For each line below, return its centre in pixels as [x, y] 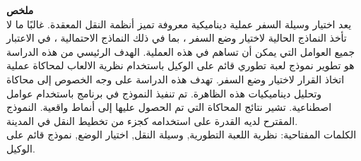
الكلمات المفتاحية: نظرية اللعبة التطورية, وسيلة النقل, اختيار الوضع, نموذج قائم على [182, 135]
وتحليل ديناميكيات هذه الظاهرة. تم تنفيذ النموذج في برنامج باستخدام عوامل [164, 93]
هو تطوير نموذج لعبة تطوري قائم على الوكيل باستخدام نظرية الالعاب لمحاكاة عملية [180, 65]
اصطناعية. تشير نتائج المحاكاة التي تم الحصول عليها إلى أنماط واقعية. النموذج [169, 107]
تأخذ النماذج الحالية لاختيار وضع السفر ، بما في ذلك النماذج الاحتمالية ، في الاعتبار [177, 38]
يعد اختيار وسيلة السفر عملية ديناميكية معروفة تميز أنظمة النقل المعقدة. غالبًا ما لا [179, 24]
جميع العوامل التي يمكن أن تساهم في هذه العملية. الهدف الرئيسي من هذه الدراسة [181, 51]
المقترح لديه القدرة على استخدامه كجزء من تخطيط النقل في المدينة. [152, 120]
